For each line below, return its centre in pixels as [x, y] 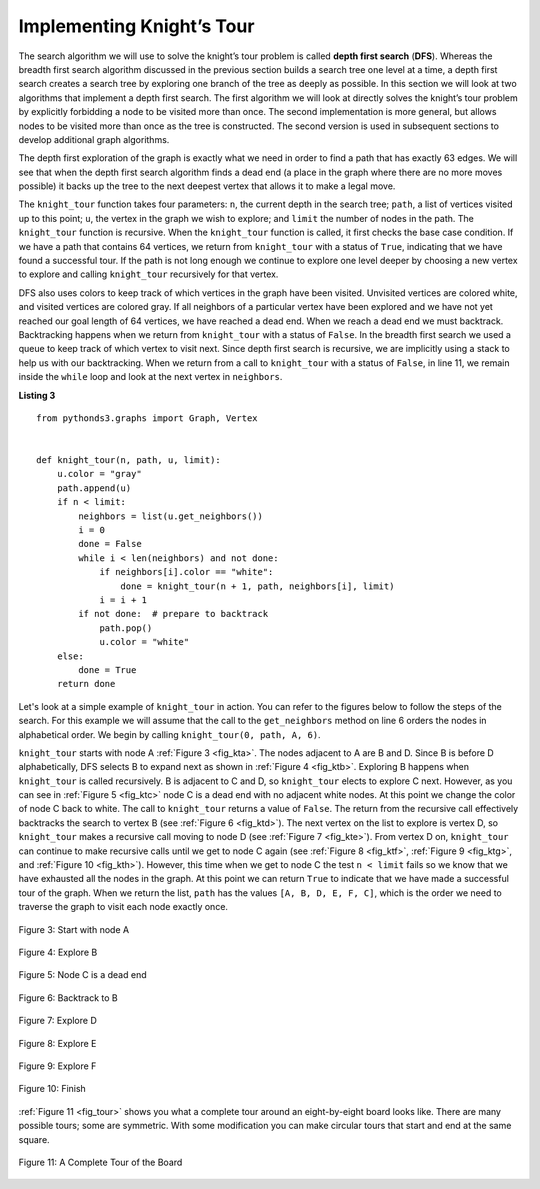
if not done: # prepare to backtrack [173, 614]
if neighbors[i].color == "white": [186, 572]
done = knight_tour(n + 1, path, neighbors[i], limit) [257, 586]
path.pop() [126, 628]
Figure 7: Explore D [57, 1021]
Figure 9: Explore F [57, 1066]
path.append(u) [94, 488]
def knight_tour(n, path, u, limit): [129, 460]
